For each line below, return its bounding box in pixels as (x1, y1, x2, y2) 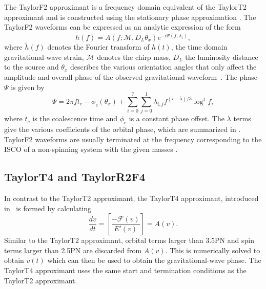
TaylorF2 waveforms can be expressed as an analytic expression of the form (4, 21, 241, 32)
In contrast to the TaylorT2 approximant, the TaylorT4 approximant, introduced (4, 193, 259, 204)
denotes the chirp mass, (97, 51, 171, 62)
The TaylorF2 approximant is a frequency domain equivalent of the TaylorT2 (4, 2, 247, 12)
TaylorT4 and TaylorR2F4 (4, 169, 146, 185)
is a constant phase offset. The (129, 113, 224, 124)
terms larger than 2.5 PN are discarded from (4, 244, 142, 255)
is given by (11, 81, 45, 92)
